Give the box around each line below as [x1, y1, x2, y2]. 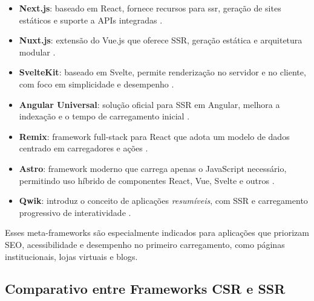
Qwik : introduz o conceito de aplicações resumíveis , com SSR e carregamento [19, 194, 308, 207]
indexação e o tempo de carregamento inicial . [19, 110, 190, 122]
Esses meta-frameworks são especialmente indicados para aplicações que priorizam [5, 226, 309, 239]
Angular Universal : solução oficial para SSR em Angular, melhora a [19, 98, 280, 110]
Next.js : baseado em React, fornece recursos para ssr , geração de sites [19, 2, 281, 14]
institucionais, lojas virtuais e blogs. [5, 250, 138, 262]
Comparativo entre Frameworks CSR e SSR [5, 279, 286, 298]
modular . [19, 45, 56, 58]
